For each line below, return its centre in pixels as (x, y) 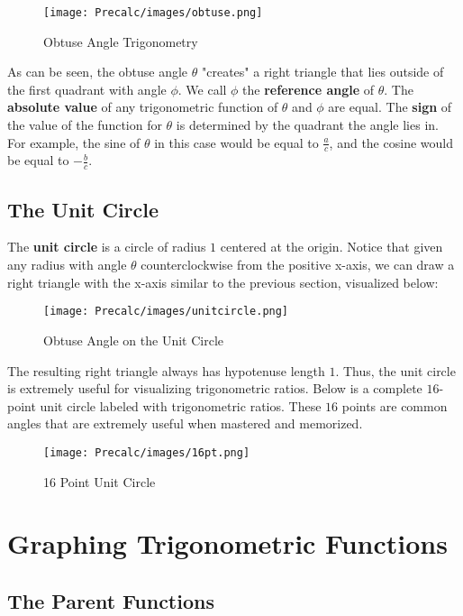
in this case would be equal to (236, 142)
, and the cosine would (391, 142)
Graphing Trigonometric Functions (227, 543)
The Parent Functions (111, 600)
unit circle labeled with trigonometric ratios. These (181, 405)
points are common (395, 405)
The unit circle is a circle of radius (107, 247)
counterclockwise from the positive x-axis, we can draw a (298, 265)
